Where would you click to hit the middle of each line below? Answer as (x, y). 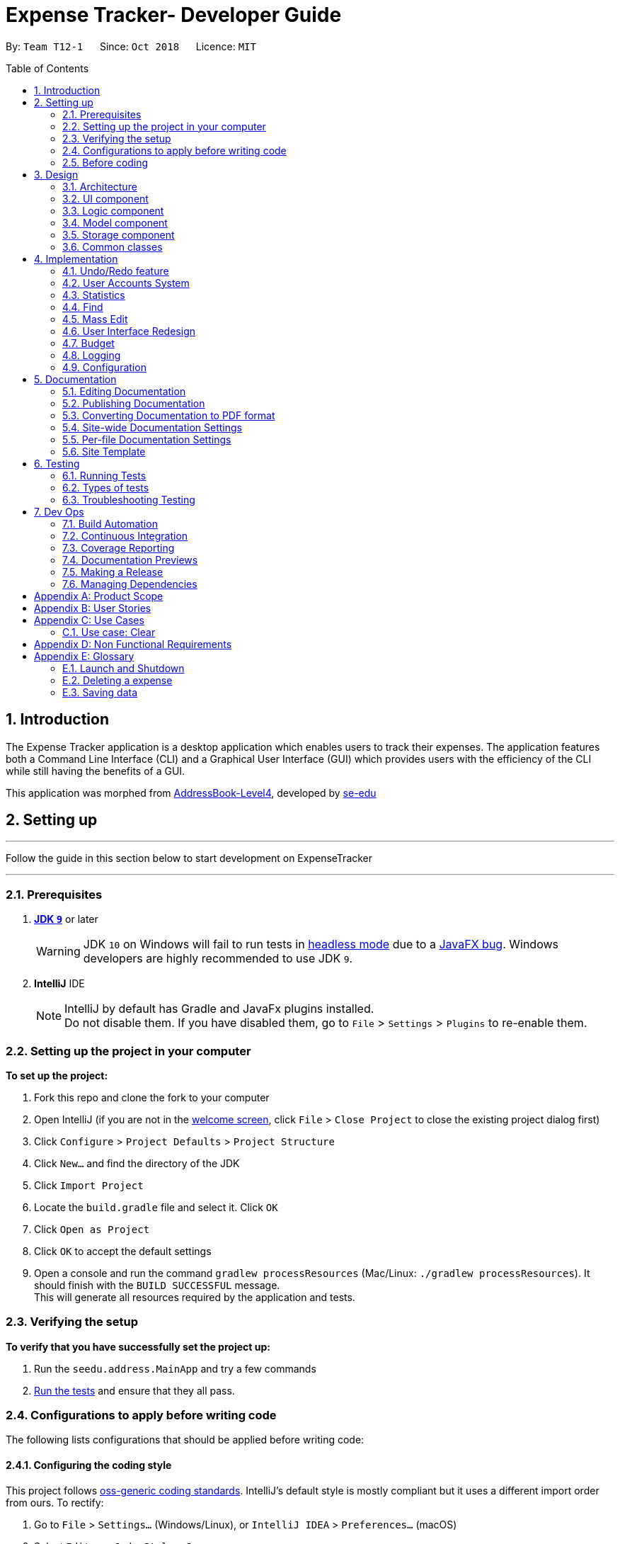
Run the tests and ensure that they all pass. (134, 1390)
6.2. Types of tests (106, 487)
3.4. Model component (115, 222)
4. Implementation (76, 259)
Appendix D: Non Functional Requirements (133, 644)
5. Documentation (75, 379)
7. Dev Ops (59, 511)
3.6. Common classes (113, 246)
